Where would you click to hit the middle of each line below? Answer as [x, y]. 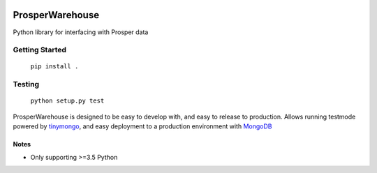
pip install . [54, 67]
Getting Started [39, 50]
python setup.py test [67, 101]
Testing [26, 84]
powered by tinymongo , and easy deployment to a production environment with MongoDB [142, 126]
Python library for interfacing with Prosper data [81, 32]
